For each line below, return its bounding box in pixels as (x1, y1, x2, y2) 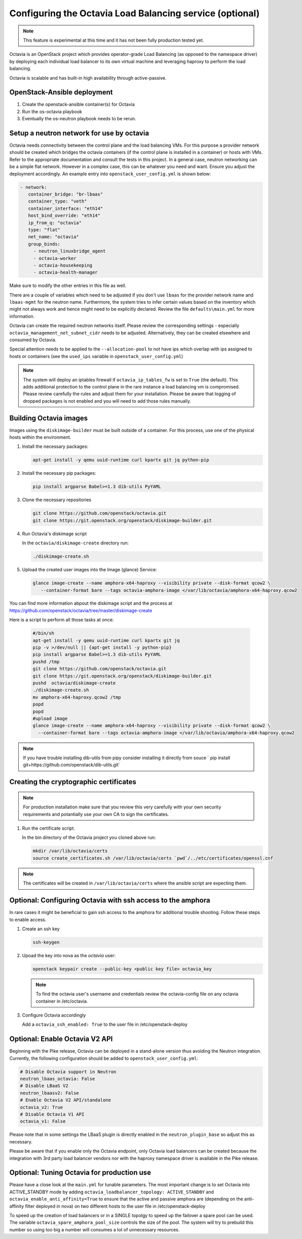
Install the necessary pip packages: (22, 470, 96, 476)
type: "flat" (28, 226, 61, 233)
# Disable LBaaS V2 (20, 1083, 68, 1089)
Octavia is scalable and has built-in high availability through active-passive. (9, 75, 167, 81)
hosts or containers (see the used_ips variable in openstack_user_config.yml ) (9, 353, 183, 359)
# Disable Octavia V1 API (20, 1112, 85, 1117)
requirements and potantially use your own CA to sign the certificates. (23, 811, 169, 817)
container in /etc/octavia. (35, 998, 88, 1004)
